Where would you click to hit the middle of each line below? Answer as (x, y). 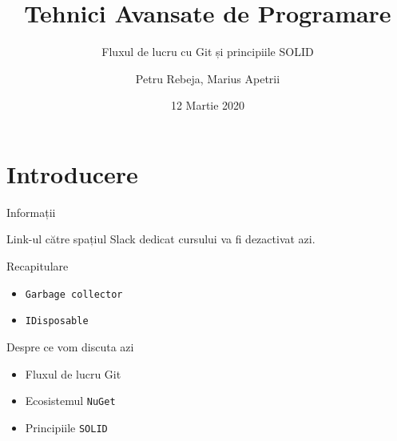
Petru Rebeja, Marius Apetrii (208, 78)
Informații (31, 212)
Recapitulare (38, 266)
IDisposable (57, 321)
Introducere (72, 173)
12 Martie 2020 (208, 105)
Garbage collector (74, 294)
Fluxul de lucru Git (73, 373)
